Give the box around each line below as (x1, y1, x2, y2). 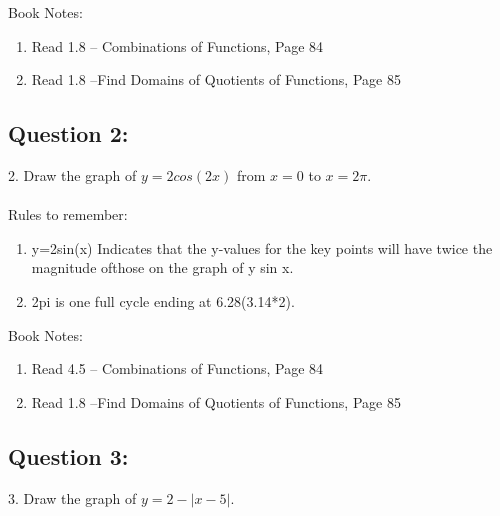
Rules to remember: (8, 204, 128, 225)
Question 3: (8, 440, 129, 471)
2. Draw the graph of (8, 164, 137, 185)
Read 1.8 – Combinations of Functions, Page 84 (31, 35, 324, 56)
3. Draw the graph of (8, 487, 137, 508)
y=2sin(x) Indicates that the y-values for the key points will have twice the (31, 237, 493, 258)
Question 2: (8, 118, 129, 149)
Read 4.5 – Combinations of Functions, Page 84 (31, 358, 324, 379)
